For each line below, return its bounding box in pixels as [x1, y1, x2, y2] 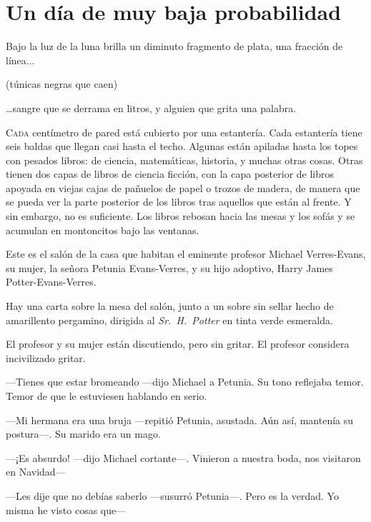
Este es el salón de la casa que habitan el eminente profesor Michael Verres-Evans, [6, 246, 366, 261]
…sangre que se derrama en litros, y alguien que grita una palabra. [6, 100, 297, 115]
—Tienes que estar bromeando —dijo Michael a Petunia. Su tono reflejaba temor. [6, 374, 364, 389]
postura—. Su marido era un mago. [6, 426, 161, 441]
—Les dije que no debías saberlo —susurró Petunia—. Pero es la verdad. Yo [6, 488, 339, 503]
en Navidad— [6, 464, 66, 479]
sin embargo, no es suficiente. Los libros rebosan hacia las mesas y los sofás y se [6, 209, 355, 224]
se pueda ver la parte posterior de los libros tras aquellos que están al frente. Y [6, 194, 352, 209]
